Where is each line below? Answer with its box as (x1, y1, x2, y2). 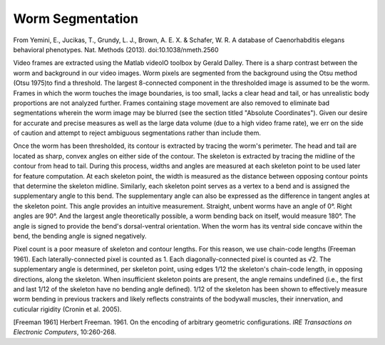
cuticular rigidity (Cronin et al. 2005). (13, 304, 122, 314)
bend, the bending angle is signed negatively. (13, 231, 147, 240)
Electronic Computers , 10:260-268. (13, 328, 117, 336)
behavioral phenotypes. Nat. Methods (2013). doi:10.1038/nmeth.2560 (13, 45, 219, 54)
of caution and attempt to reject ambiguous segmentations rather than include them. (13, 129, 262, 137)
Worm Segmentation (13, 11, 139, 26)
